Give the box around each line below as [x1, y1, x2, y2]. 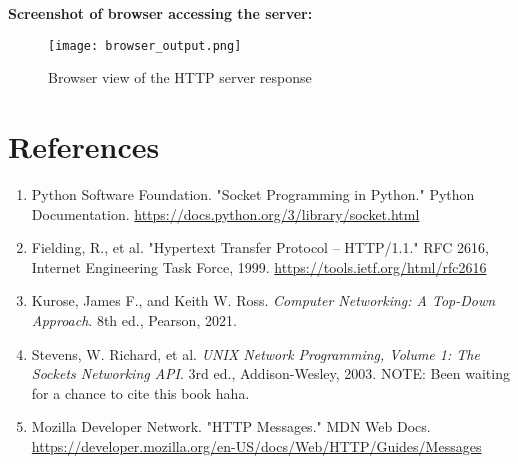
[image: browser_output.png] [48, 38, 242, 53]
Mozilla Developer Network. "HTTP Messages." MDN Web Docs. [31, 416, 431, 437]
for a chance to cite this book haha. [31, 382, 250, 403]
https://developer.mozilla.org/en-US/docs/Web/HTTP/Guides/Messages [31, 435, 482, 456]
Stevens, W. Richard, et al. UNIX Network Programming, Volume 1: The [31, 343, 480, 364]
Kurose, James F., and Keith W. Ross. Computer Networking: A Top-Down [31, 290, 496, 311]
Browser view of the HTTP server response [48, 67, 312, 88]
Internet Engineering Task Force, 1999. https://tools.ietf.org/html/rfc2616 [31, 256, 487, 277]
